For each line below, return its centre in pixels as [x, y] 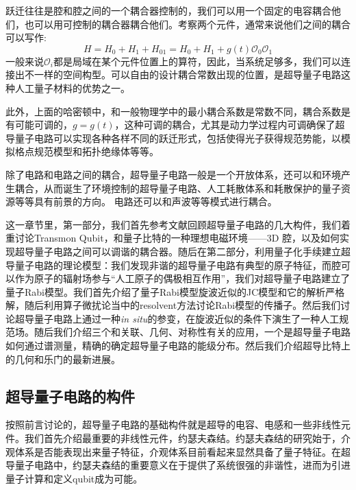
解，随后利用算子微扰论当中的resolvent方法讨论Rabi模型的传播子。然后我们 [173, 305]
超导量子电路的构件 [70, 396]
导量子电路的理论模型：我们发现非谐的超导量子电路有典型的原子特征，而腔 [173, 265]
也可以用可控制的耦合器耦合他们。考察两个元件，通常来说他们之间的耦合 [187, 24]
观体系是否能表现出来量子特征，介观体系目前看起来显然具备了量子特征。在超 [178, 451]
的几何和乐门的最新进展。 [63, 359]
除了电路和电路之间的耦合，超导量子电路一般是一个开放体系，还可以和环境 [173, 174]
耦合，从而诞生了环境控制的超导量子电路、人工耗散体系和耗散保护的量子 [178, 188]
